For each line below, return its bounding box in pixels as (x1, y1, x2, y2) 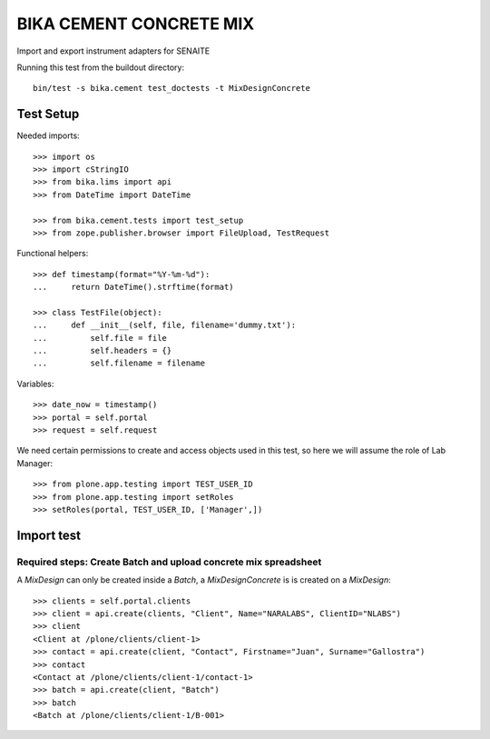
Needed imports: (16, 130, 81, 141)
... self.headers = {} (33, 345, 172, 356)
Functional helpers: (16, 248, 89, 259)
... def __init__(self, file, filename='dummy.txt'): (33, 320, 297, 331)
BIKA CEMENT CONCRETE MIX (16, 14, 255, 34)
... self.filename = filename (33, 358, 206, 368)
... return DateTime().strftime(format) (33, 282, 235, 293)
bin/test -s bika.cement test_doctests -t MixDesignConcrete (33, 83, 310, 94)
